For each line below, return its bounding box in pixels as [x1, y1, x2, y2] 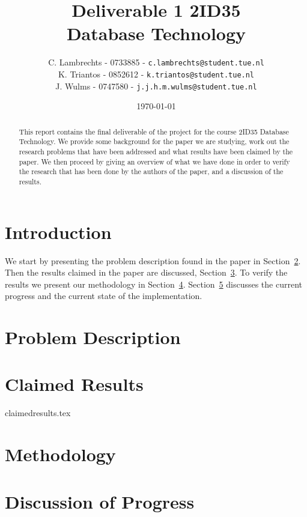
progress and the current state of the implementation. [5, 289, 202, 302]
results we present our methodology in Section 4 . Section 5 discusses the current [5, 277, 303, 290]
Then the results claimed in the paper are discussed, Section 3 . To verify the [5, 266, 288, 279]
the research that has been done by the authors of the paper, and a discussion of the [19, 166, 284, 177]
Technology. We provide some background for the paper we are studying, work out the [19, 136, 290, 147]
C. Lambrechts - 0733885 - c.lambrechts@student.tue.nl [48, 56, 264, 68]
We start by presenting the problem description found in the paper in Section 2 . [5, 254, 301, 267]
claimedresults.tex [5, 407, 71, 419]
